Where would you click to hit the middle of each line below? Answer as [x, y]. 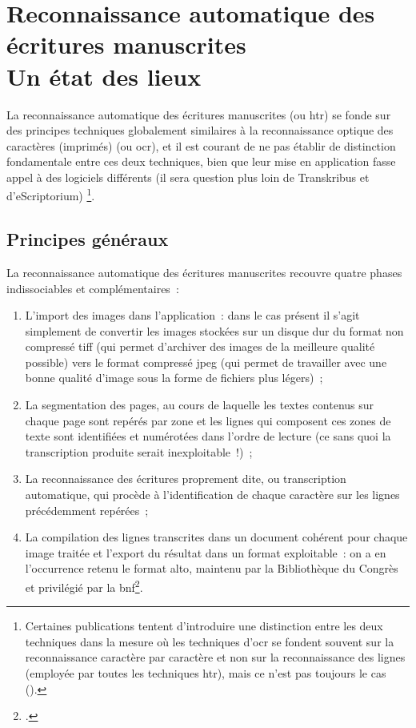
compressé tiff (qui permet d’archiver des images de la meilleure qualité [200, 346]
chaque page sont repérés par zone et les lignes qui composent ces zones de [208, 420]
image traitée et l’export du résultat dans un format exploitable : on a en [206, 552]
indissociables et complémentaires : [93, 288]
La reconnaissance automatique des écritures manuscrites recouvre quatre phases [204, 272]
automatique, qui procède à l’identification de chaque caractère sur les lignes [212, 495]
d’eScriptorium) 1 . [51, 195]
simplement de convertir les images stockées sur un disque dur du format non [214, 330]
